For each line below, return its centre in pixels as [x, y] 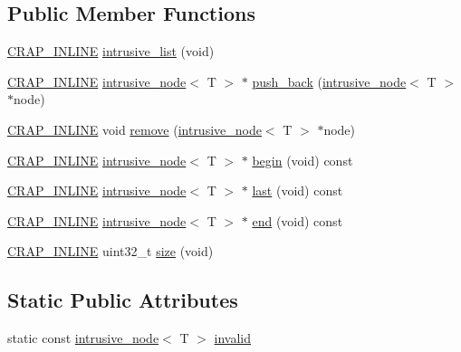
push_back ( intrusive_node [329, 81]
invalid [233, 338]
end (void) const [298, 220]
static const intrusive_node [83, 338]
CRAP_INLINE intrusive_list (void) [111, 51]
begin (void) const [303, 160]
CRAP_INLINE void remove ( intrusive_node [134, 129]
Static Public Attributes [123, 300]
